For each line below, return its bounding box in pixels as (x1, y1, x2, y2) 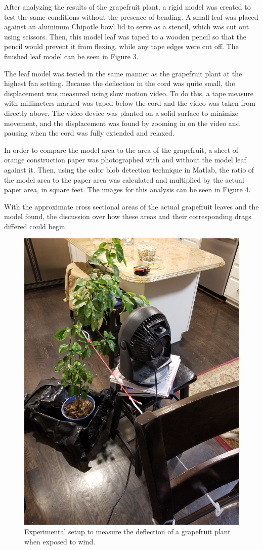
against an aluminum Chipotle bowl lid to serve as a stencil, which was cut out (4, 21, 249, 32)
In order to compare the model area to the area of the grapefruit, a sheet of (4, 144, 239, 155)
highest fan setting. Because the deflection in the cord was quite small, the (4, 78, 235, 89)
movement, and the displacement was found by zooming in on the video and (4, 117, 240, 128)
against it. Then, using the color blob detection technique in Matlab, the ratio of (4, 164, 254, 175)
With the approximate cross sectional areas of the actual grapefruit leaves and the (4, 201, 259, 211)
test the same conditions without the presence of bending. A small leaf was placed (4, 11, 258, 22)
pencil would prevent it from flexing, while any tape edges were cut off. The (4, 41, 239, 52)
